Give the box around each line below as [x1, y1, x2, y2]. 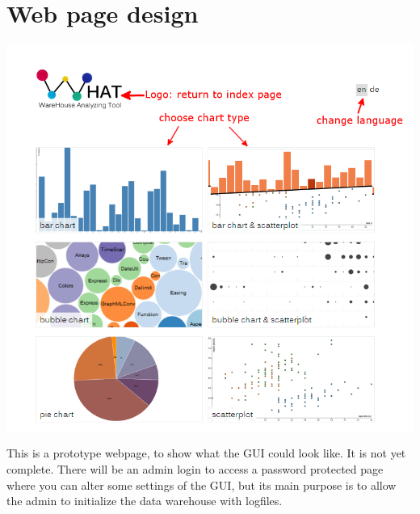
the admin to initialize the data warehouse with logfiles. [6, 492, 283, 509]
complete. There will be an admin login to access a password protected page [6, 461, 384, 478]
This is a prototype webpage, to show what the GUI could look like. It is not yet [6, 444, 406, 461]
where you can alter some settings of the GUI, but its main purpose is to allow [6, 476, 397, 493]
